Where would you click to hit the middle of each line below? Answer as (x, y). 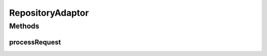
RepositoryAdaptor (49, 13)
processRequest (35, 42)
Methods (24, 26)
